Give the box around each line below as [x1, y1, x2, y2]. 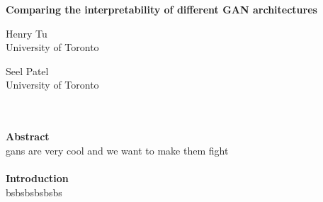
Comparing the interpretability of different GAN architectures [6, 2, 317, 16]
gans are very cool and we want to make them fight [6, 142, 229, 157]
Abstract [6, 129, 50, 144]
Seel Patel [6, 63, 49, 78]
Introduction [6, 170, 69, 185]
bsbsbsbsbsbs [6, 184, 62, 199]
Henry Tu [6, 26, 47, 40]
